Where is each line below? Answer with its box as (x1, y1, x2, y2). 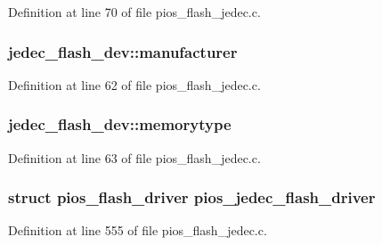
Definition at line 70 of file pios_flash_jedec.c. (8, 3, 261, 20)
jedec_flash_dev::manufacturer (8, 40, 238, 62)
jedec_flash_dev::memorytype (8, 113, 232, 135)
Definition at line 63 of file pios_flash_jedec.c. (8, 148, 261, 167)
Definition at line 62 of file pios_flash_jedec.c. (8, 75, 261, 94)
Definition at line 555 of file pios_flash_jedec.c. (8, 221, 267, 240)
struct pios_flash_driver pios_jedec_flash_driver (8, 186, 376, 208)
